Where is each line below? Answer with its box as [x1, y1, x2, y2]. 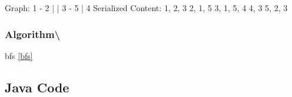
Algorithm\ [5, 26, 61, 41]
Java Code [5, 78, 69, 96]
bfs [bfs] [5, 49, 33, 61]
